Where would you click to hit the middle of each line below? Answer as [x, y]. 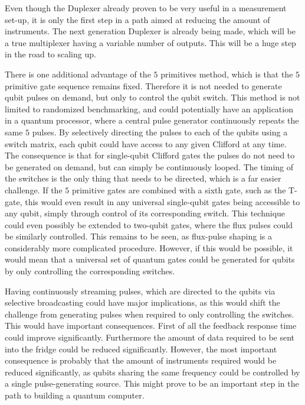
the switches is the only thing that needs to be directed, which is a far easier [143, 178]
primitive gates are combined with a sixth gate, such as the [179, 189]
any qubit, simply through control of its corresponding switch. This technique [145, 213]
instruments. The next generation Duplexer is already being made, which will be [150, 31]
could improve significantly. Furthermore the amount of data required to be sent [150, 337]
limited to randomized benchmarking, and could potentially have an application [149, 108]
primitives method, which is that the [227, 74]
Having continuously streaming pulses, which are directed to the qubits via [140, 291]
